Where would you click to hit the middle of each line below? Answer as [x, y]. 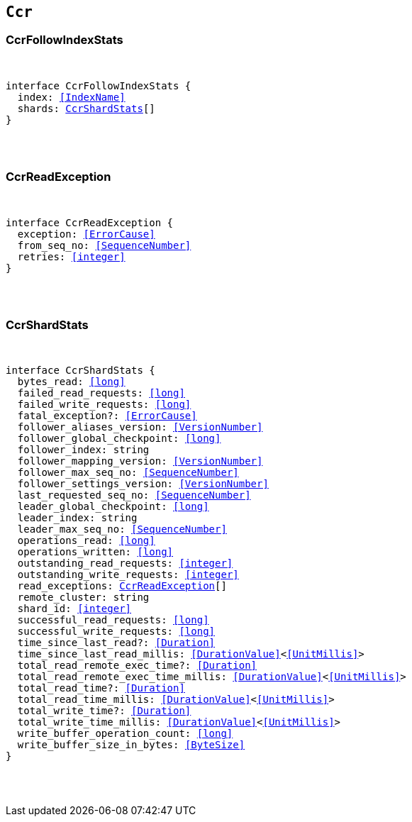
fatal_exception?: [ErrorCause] [107, 416]
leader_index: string [77, 518]
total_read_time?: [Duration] [101, 688]
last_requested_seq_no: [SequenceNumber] [134, 495]
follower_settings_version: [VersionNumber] [143, 484]
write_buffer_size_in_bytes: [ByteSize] [131, 745]
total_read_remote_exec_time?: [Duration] [137, 666]
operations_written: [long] [95, 552]
